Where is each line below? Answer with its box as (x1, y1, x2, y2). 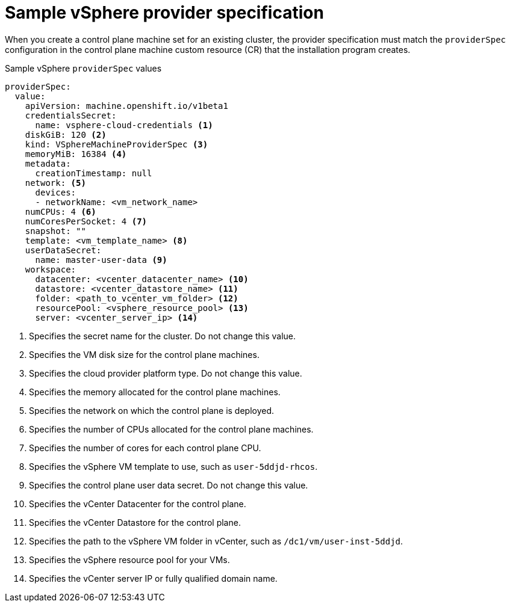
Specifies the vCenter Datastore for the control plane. (29, 517, 241, 528)
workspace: (25, 264, 76, 274)
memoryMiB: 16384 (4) (25, 149, 127, 159)
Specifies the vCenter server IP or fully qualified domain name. (29, 573, 278, 584)
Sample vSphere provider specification (5, 2, 324, 23)
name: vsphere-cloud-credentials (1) (35, 120, 213, 130)
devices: (35, 187, 76, 197)
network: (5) (25, 177, 86, 188)
